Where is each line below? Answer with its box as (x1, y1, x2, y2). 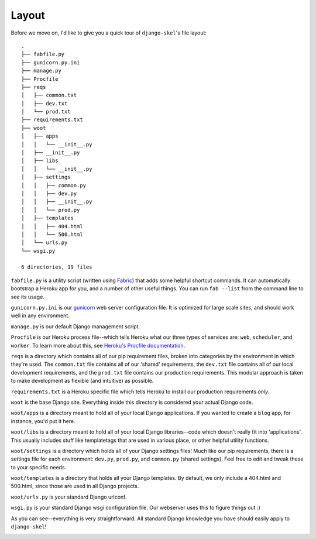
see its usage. (11, 293, 45, 300)
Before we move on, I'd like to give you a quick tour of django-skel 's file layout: (11, 29, 207, 36)
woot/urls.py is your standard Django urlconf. (11, 493, 127, 500)
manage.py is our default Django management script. (11, 322, 140, 330)
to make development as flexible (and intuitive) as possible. (11, 377, 154, 384)
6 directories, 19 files (21, 264, 92, 270)
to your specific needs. (11, 464, 67, 471)
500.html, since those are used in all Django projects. (11, 483, 139, 490)
